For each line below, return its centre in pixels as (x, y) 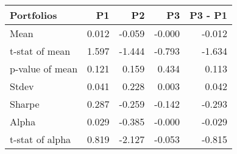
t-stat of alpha (41, 139)
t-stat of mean (40, 51)
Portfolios (34, 15)
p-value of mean (44, 68)
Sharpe (25, 104)
